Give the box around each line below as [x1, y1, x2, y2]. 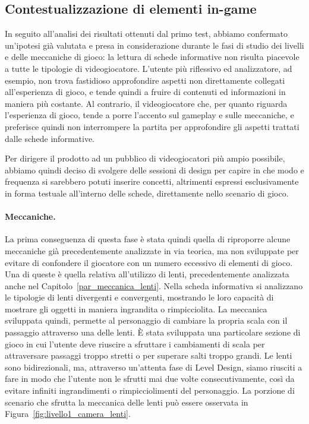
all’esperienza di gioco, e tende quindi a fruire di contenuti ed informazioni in [5, 86, 286, 98]
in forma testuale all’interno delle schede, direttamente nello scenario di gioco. [5, 186, 289, 199]
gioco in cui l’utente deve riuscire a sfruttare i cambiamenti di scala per [5, 337, 265, 350]
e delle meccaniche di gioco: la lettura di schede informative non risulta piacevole [5, 50, 299, 63]
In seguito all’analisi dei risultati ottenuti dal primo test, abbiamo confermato [5, 27, 288, 40]
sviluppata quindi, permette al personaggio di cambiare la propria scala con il [5, 314, 288, 327]
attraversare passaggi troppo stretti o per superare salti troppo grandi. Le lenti [5, 349, 292, 362]
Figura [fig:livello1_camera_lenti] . [5, 407, 131, 420]
